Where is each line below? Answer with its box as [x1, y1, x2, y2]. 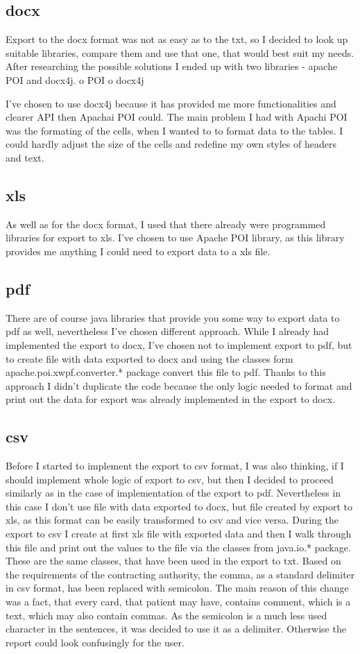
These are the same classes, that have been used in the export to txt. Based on [6, 553, 341, 568]
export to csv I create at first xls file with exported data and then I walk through [6, 526, 352, 541]
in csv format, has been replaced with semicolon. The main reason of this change [6, 580, 349, 595]
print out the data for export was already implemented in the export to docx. [6, 392, 336, 406]
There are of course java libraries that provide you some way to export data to [6, 310, 340, 325]
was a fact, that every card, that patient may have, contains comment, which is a [6, 594, 351, 609]
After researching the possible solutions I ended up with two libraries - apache [6, 59, 338, 74]
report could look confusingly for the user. [6, 635, 185, 649]
